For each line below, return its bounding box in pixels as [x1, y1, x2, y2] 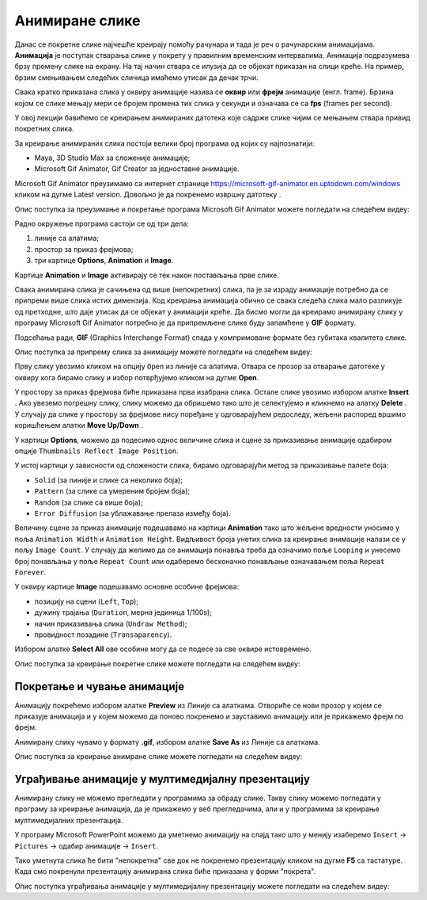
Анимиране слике [14, 12, 141, 29]
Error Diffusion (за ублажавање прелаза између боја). [34, 509, 231, 518]
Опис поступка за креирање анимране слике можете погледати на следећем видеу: [14, 752, 303, 761]
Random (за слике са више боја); [34, 498, 144, 507]
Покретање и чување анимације [14, 680, 185, 693]
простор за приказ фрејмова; [34, 244, 134, 254]
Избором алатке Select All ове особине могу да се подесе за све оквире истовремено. [14, 644, 312, 654]
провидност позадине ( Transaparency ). [34, 630, 172, 639]
